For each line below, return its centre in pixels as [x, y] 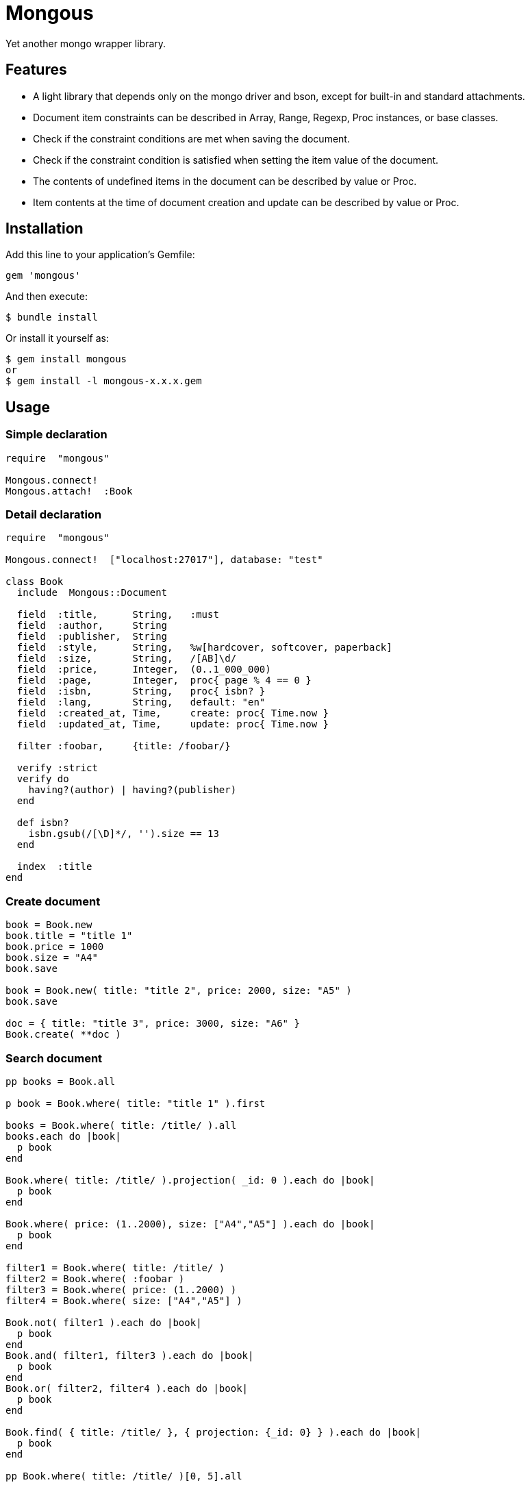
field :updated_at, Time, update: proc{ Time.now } [173, 724]
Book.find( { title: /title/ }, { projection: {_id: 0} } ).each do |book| [213, 1432]
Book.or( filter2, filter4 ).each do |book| [127, 1388]
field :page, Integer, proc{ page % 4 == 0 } [164, 680]
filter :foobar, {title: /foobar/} [124, 746]
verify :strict [57, 768]
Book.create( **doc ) [63, 1035]
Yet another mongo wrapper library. [86, 43]
